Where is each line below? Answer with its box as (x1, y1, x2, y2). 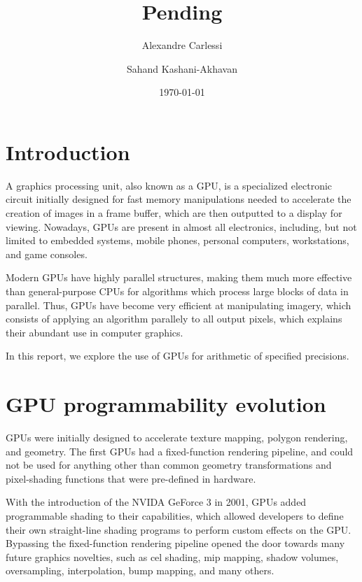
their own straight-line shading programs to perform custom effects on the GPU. (6, 522, 351, 537)
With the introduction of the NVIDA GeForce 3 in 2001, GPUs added (6, 495, 307, 509)
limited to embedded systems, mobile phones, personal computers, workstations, (6, 233, 349, 248)
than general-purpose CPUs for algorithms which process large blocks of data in (6, 284, 349, 298)
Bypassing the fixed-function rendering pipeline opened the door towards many (6, 536, 345, 551)
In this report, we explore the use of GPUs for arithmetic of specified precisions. (6, 348, 349, 363)
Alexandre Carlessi (141, 38, 223, 52)
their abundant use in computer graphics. (6, 325, 183, 339)
